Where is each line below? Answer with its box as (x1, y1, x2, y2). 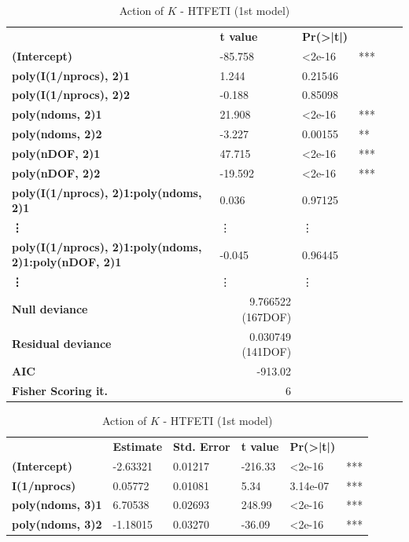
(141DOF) (241, 343, 292, 360)
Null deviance (12, 300, 88, 317)
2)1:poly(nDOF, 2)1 (12, 254, 122, 270)
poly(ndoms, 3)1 (12, 496, 102, 513)
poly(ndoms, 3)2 (12, 516, 102, 533)
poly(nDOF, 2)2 (12, 164, 101, 181)
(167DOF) (241, 308, 292, 324)
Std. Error (173, 438, 230, 454)
